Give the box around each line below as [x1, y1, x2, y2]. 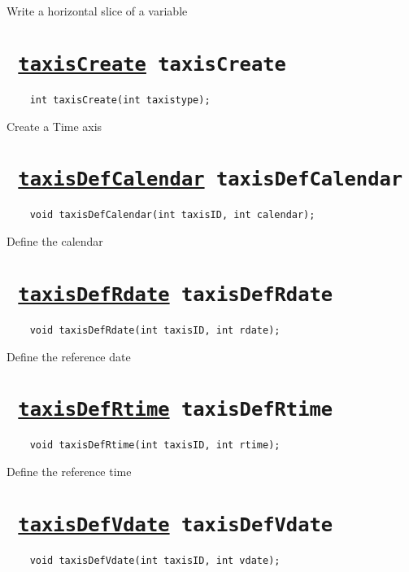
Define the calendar [7, 233, 103, 249]
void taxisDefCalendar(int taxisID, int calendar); [29, 209, 315, 221]
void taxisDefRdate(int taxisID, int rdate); [29, 324, 281, 336]
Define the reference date [7, 347, 131, 365]
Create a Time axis [7, 117, 102, 134]
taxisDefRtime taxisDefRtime [18, 398, 333, 421]
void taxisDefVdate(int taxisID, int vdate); [29, 554, 281, 566]
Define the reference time [7, 463, 132, 479]
